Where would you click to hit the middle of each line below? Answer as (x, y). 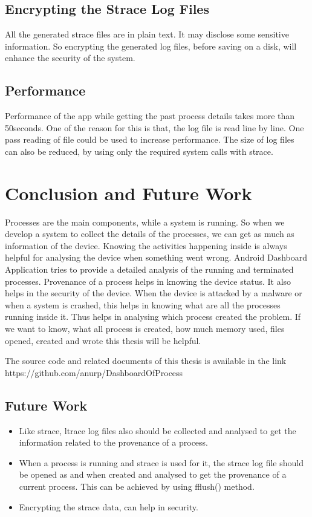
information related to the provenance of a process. (113, 442)
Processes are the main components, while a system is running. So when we (145, 222)
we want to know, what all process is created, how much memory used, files (145, 329)
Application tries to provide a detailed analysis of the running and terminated (149, 269)
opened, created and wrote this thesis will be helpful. (103, 340)
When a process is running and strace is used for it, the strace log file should (161, 462)
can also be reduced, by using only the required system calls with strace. (139, 151)
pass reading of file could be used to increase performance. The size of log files (150, 139)
